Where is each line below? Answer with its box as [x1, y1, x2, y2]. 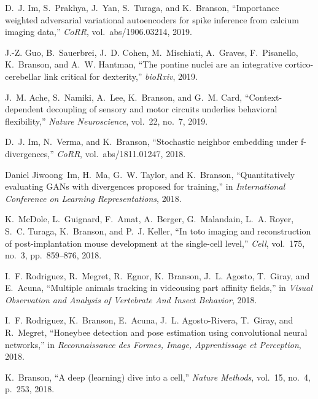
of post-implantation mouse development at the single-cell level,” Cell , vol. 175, [5, 236, 305, 249]
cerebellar [5, 69, 41, 82]
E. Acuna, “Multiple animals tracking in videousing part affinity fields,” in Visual [5, 281, 312, 294]
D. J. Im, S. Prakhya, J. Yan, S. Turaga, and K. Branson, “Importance [5, 1, 279, 14]
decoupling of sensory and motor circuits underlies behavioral [46, 103, 277, 115]
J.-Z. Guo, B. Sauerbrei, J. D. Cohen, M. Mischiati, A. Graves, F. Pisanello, [5, 45, 298, 58]
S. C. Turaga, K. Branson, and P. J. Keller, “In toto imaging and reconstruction [5, 224, 311, 237]
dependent [5, 103, 44, 115]
